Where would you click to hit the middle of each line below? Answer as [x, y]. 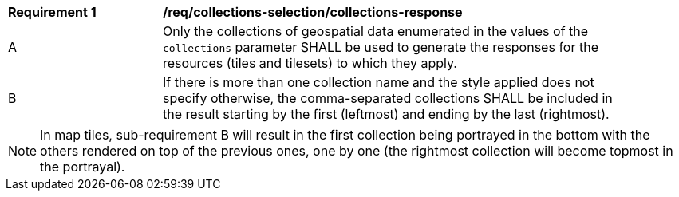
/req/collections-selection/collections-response [313, 12]
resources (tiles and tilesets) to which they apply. [310, 63]
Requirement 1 [52, 12]
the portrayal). [83, 167]
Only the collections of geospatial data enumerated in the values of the [376, 31]
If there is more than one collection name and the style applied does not [379, 82]
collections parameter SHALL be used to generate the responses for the [381, 47]
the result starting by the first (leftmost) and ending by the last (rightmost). [386, 114]
